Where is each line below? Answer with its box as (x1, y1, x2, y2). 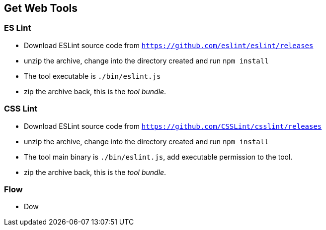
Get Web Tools (4, 2, 78, 14)
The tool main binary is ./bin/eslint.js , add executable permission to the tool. (24, 152, 293, 161)
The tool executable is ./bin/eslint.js (24, 71, 161, 80)
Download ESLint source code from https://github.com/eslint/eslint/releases (24, 41, 314, 50)
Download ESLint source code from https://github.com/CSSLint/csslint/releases (24, 121, 322, 130)
